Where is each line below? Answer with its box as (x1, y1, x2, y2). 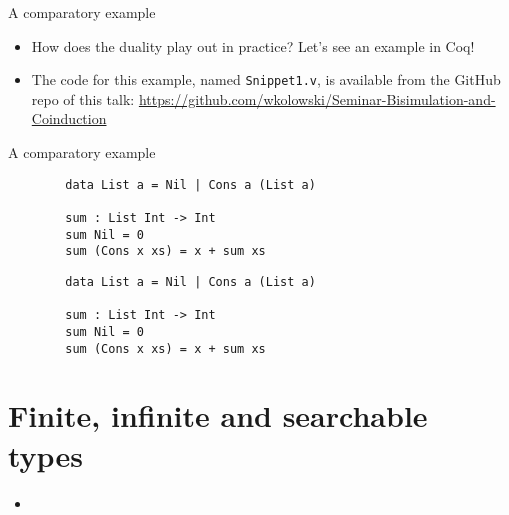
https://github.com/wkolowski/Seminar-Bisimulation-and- (138, 88, 496, 109)
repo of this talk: (31, 88, 135, 109)
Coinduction (31, 108, 107, 129)
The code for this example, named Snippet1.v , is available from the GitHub (31, 69, 501, 90)
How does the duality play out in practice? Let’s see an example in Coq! (31, 35, 475, 56)
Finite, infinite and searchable (8, 395, 428, 436)
